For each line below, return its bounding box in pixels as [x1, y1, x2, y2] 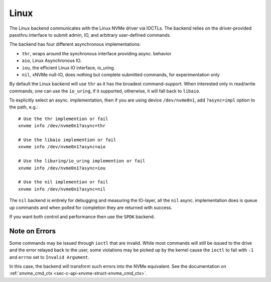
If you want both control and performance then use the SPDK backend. [9, 214, 155, 220]
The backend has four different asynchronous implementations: [9, 41, 141, 47]
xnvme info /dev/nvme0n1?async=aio [18, 144, 106, 150]
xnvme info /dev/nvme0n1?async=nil [18, 186, 106, 192]
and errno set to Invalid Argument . [9, 254, 90, 260]
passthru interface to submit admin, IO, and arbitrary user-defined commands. [9, 32, 171, 38]
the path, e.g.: [9, 104, 39, 110]
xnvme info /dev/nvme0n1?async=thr [18, 123, 106, 129]
